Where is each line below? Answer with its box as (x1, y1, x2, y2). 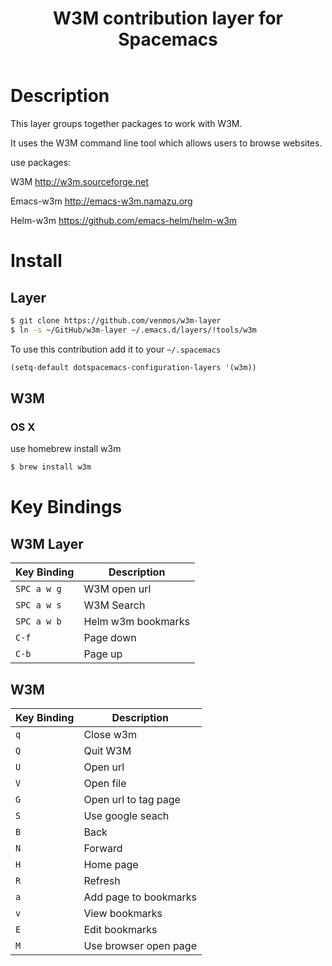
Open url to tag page (83, 792, 181, 806)
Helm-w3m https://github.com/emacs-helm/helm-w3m (10, 214, 238, 226)
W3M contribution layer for (53, 7, 283, 30)
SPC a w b (15, 616, 62, 627)
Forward (83, 841, 123, 855)
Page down (83, 631, 137, 645)
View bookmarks (83, 906, 163, 920)
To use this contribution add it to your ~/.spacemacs (10, 343, 222, 355)
